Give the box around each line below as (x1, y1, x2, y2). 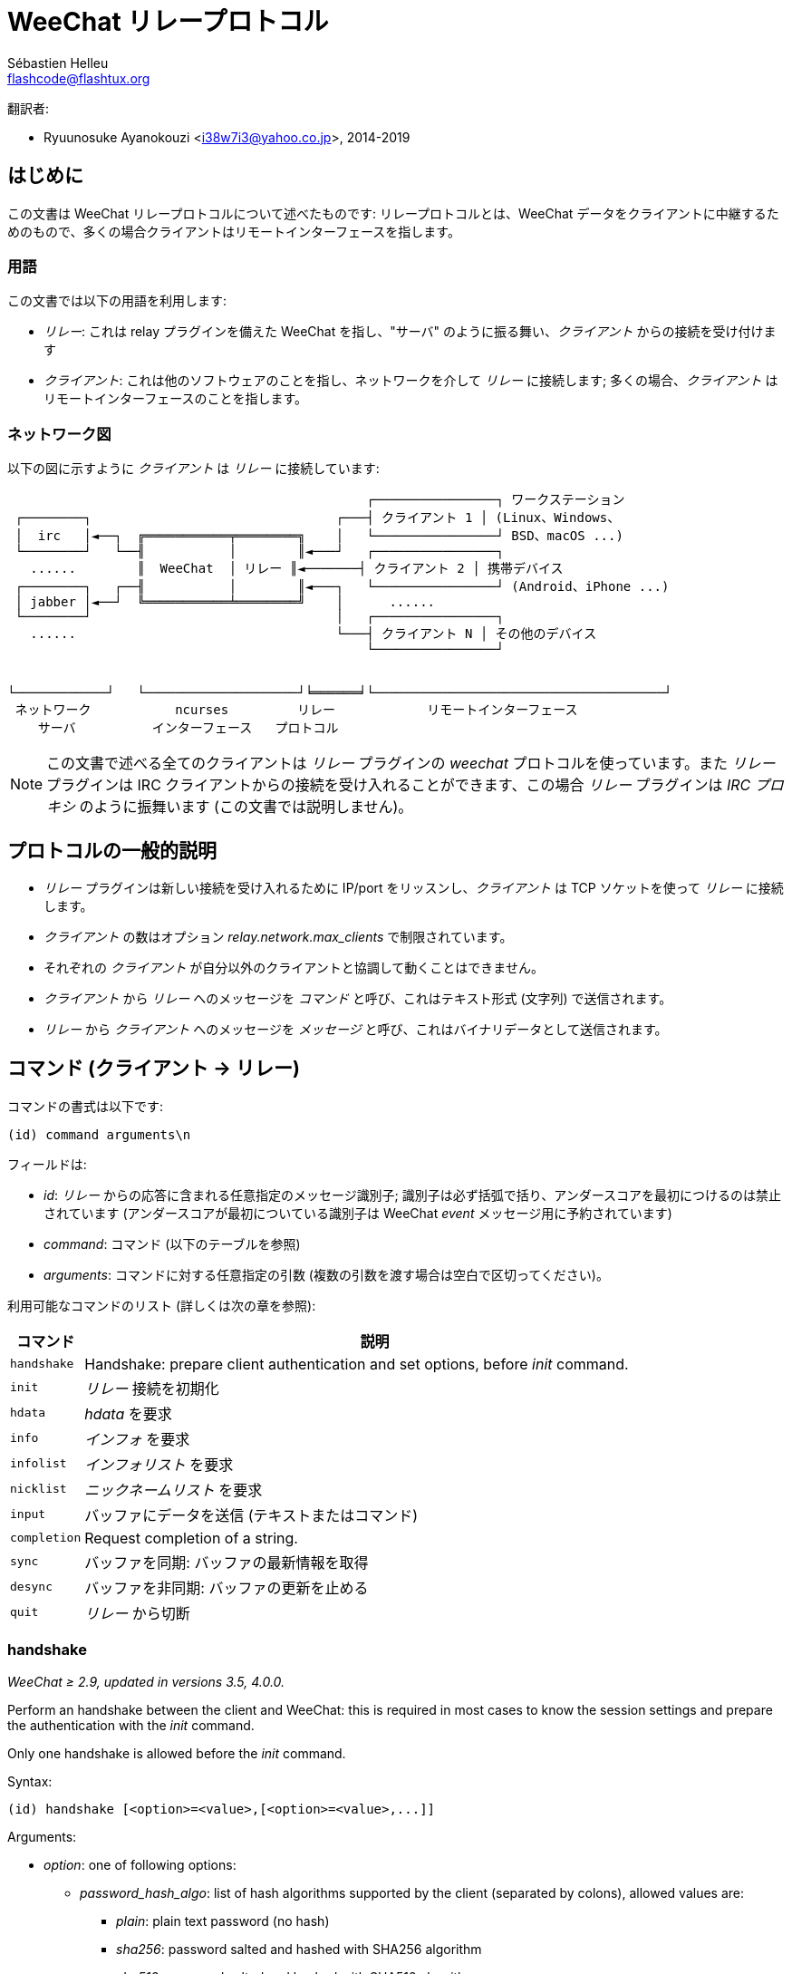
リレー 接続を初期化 (84, 1379, 219, 1398)
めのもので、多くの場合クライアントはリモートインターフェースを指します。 (7, 223, 460, 239)
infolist (10, 1456, 67, 1471)
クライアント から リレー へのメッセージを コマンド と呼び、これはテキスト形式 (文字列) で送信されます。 (43, 990, 672, 1006)
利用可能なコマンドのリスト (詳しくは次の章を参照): (7, 1297, 316, 1313)
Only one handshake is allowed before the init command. (7, 1745, 346, 1761)
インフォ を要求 (84, 1429, 190, 1448)
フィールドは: (7, 1156, 87, 1172)
